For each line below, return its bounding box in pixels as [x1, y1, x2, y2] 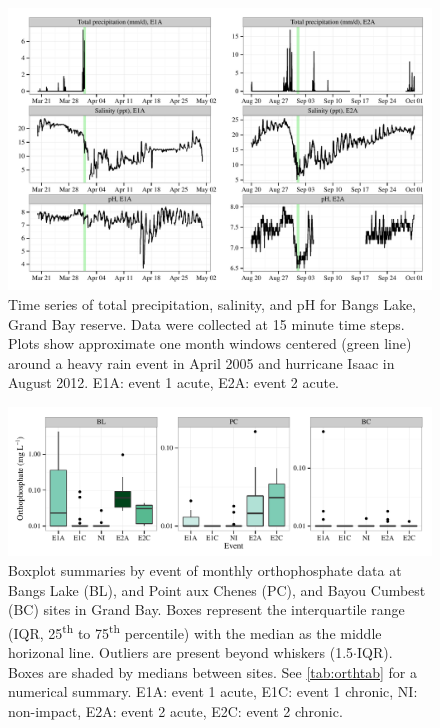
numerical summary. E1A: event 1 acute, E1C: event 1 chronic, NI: [8, 681, 418, 702]
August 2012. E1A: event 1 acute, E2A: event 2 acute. [8, 372, 339, 393]
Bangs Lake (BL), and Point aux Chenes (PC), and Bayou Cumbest [8, 579, 426, 600]
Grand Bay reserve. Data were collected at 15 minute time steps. [8, 313, 405, 334]
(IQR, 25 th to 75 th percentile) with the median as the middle [8, 619, 382, 643]
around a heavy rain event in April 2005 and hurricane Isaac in [8, 352, 395, 373]
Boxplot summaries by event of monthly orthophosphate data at [8, 560, 402, 581]
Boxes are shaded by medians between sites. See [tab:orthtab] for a [8, 661, 418, 682]
